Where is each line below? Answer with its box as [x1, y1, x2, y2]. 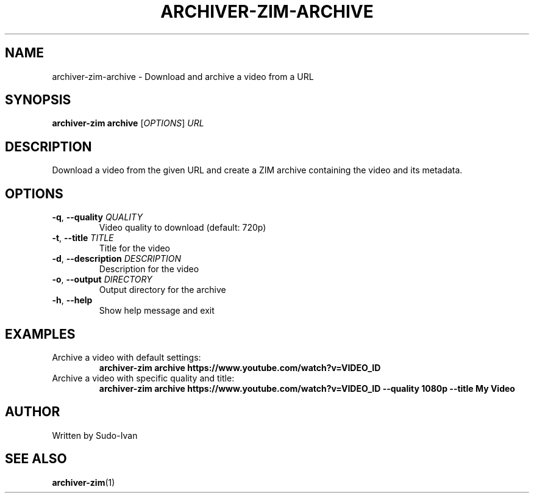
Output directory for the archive [99, 284, 226, 295]
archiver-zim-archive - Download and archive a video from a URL [52, 71, 314, 82]
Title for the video [99, 243, 171, 254]
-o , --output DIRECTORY [52, 274, 152, 285]
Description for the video [99, 264, 199, 275]
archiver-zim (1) [52, 477, 115, 488]
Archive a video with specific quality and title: [52, 372, 235, 383]
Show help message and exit [99, 305, 215, 316]
